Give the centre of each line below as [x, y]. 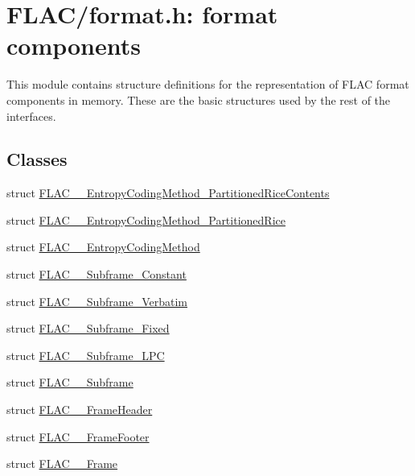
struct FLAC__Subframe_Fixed [88, 328]
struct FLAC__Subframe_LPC [86, 355]
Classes [37, 159]
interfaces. [31, 116]
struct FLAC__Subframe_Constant [97, 274]
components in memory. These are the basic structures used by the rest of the [199, 99]
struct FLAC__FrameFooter [78, 436]
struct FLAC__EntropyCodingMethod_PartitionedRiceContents [168, 193]
